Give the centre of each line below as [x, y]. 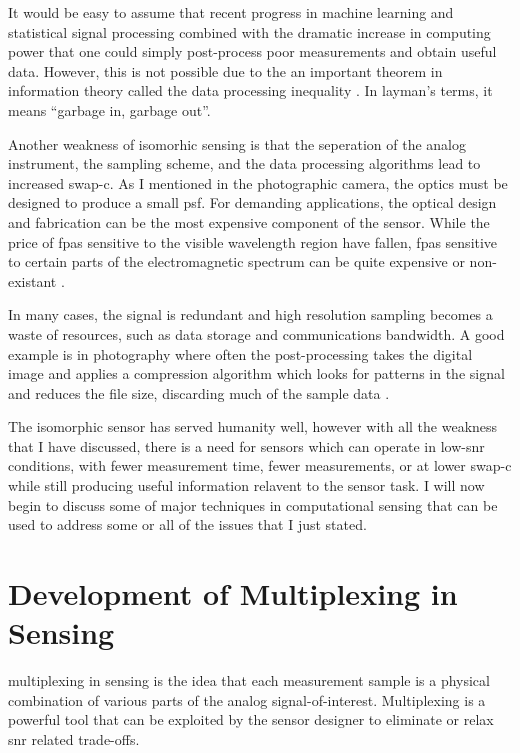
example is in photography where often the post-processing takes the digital [240, 353]
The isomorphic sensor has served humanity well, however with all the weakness [253, 426]
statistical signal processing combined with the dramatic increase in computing [249, 31]
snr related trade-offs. [74, 738]
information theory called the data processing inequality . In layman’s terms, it [250, 90]
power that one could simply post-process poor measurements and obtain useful [252, 51]
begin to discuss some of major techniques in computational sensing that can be [253, 504]
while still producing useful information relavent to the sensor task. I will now [246, 485]
